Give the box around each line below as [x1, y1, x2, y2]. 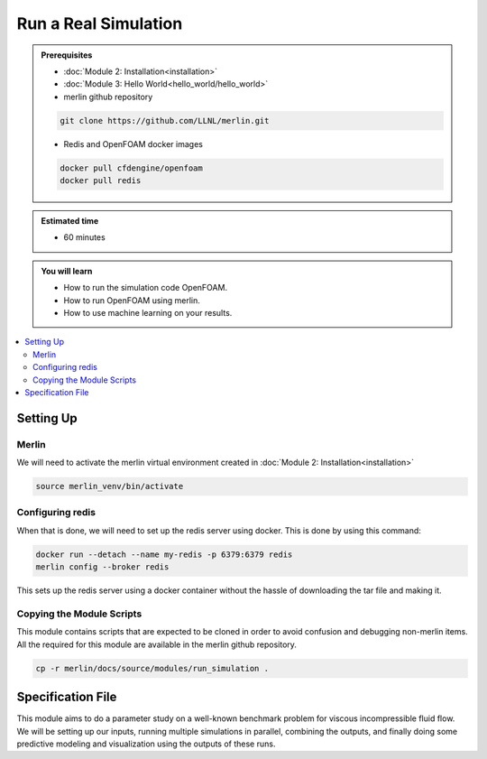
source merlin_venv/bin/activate [35, 481, 184, 492]
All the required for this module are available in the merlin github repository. [16, 639, 298, 650]
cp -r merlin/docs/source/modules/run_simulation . [35, 663, 270, 673]
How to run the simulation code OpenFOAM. [63, 282, 228, 293]
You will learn [41, 265, 93, 276]
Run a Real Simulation [16, 14, 183, 33]
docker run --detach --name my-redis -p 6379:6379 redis [35, 549, 293, 560]
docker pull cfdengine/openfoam [60, 162, 203, 173]
